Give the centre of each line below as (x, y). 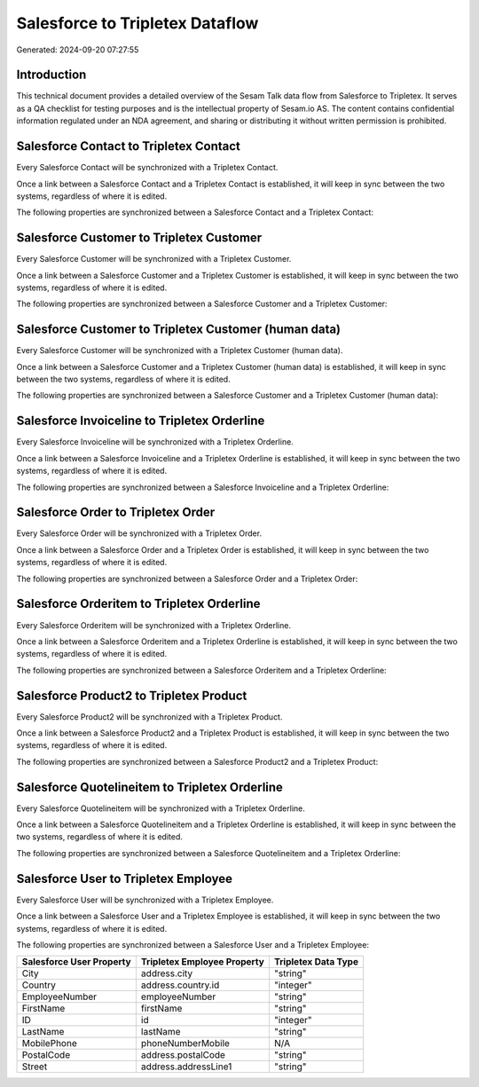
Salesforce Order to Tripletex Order (116, 512)
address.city (167, 973)
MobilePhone (49, 1044)
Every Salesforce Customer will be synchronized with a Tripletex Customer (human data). (180, 351)
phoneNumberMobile (185, 1044)
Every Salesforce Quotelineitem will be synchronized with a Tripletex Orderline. (161, 808)
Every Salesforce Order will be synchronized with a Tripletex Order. (139, 533)
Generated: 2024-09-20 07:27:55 (78, 50)
